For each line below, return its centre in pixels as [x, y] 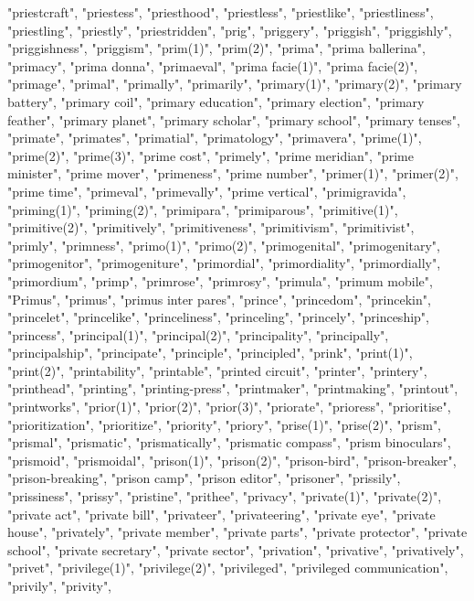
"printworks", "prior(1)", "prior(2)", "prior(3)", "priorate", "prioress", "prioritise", [229, 407]
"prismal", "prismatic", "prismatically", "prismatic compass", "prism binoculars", [229, 442]
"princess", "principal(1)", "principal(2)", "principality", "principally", [198, 334]
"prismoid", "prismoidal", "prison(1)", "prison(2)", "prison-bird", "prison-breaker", [232, 460]
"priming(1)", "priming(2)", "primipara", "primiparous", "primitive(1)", [203, 209]
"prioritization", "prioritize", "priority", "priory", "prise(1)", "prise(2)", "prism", [225, 424]
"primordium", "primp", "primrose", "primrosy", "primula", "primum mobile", [220, 280]
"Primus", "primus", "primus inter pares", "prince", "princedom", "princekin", [219, 299]
